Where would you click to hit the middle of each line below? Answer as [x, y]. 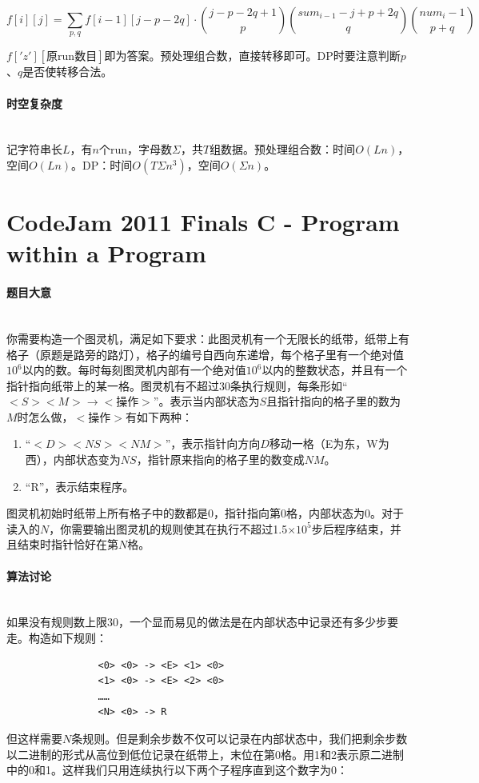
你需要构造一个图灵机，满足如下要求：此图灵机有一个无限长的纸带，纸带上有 [208, 338]
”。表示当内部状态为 [206, 401]
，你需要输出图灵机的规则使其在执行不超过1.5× [173, 528]
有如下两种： [159, 416]
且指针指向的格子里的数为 [334, 401]
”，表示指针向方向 [213, 443]
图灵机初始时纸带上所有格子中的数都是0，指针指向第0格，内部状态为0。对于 [205, 513]
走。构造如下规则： [57, 638]
